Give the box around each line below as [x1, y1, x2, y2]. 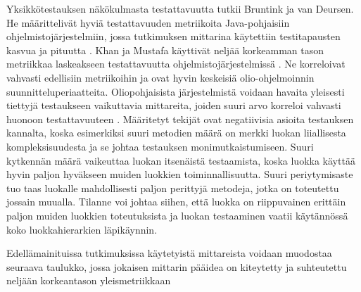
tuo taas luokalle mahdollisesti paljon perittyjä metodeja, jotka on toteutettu [6, 180, 339, 195]
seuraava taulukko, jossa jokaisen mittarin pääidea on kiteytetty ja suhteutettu [6, 259, 347, 274]
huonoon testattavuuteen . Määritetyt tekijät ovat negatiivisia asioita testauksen [6, 111, 354, 126]
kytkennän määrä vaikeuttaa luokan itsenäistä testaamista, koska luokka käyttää [6, 153, 355, 167]
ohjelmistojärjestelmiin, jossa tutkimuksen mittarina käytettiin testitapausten [6, 29, 341, 44]
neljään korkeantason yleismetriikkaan [6, 273, 171, 288]
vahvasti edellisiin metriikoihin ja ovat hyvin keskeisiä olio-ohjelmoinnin [6, 70, 315, 84]
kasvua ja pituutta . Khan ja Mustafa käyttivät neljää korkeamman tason [6, 42, 324, 57]
